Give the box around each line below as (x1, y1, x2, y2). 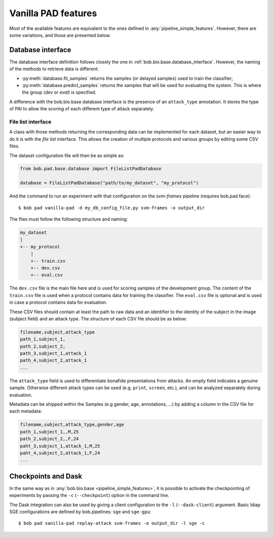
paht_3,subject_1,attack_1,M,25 (20, 443, 101, 449)
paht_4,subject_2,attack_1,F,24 (20, 450, 101, 456)
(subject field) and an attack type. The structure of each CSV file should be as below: (9, 315, 187, 321)
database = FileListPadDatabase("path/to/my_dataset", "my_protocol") (20, 180, 199, 186)
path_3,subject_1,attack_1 (20, 351, 87, 356)
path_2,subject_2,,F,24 (20, 436, 79, 442)
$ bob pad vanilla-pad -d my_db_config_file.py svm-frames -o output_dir (18, 205, 205, 211)
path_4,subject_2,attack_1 (20, 357, 87, 363)
